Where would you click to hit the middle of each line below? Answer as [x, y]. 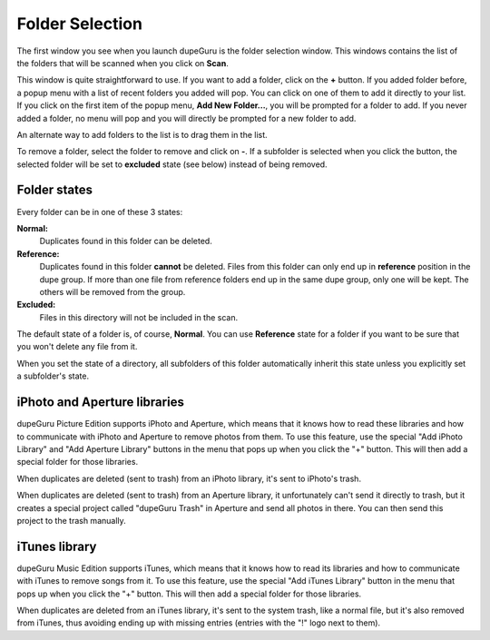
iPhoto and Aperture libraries [101, 403]
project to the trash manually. [71, 520]
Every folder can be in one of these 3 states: [100, 212]
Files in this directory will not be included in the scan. [139, 317]
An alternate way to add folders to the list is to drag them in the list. [142, 134]
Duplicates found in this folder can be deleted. [126, 241]
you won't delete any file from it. [77, 347]
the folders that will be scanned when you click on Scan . [122, 63]
